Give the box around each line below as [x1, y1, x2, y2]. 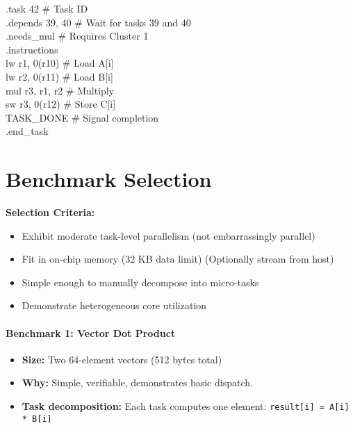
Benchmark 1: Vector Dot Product [6, 325, 176, 340]
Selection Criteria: [6, 205, 95, 220]
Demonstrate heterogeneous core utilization [22, 298, 207, 313]
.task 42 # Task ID [6, 1, 88, 15]
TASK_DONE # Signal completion [6, 110, 159, 124]
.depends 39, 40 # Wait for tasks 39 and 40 [6, 15, 191, 29]
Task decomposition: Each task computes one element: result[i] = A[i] [22, 399, 350, 413]
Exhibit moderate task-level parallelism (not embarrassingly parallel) [22, 228, 315, 242]
